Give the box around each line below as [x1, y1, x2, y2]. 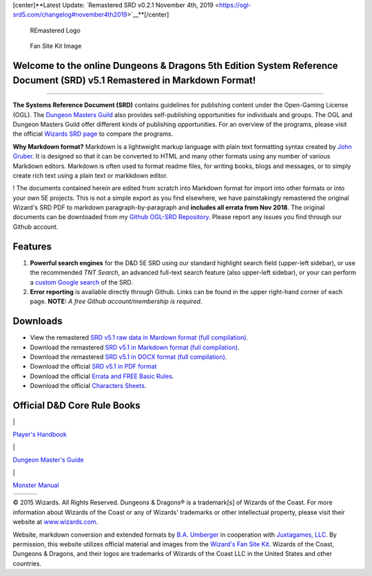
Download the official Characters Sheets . [30, 382, 147, 390]
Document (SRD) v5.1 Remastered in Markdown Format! [12, 74, 256, 86]
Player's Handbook [12, 431, 67, 439]
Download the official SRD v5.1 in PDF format [30, 362, 157, 371]
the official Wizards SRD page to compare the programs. [12, 130, 174, 138]
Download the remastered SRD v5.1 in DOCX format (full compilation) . [30, 353, 227, 361]
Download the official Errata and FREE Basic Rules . [30, 372, 174, 380]
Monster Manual [12, 481, 59, 489]
